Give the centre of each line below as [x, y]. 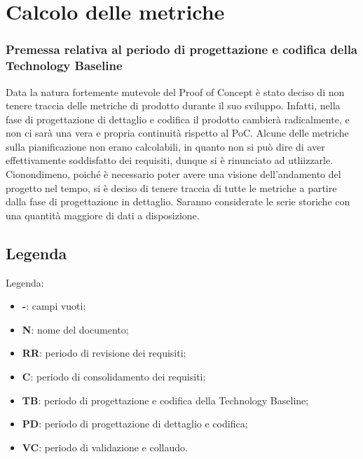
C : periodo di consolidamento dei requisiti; [114, 377]
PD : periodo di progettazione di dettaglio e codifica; [135, 424]
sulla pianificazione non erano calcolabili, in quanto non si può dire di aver [165, 146]
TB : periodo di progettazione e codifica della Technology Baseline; [165, 400]
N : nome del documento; [75, 329]
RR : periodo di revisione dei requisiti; [104, 353]
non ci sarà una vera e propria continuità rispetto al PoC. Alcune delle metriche [177, 133]
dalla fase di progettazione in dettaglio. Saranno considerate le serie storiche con [178, 201]
